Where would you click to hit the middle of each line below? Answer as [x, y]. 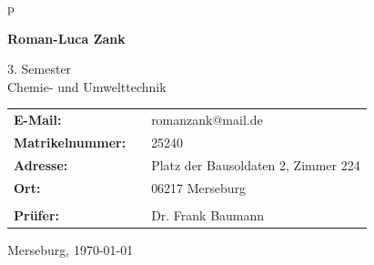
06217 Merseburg [199, 187]
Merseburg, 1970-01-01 [71, 249]
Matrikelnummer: [70, 142]
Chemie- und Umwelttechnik [87, 86]
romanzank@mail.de [207, 120]
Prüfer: [36, 214]
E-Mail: [38, 120]
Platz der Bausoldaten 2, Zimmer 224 [256, 164]
